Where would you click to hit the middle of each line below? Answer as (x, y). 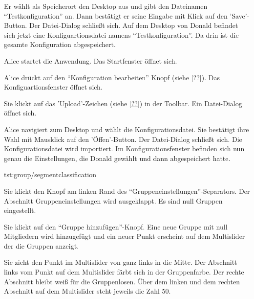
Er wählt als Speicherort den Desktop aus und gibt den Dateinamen (106, 6)
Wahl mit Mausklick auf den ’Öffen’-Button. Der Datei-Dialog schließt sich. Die (123, 139)
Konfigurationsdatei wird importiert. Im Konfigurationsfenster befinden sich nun (124, 149)
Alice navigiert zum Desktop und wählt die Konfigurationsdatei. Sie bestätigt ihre (127, 129)
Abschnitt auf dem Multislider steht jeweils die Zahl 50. (87, 291)
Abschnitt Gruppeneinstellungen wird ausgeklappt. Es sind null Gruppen (113, 200)
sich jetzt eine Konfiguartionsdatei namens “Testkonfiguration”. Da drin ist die (121, 34)
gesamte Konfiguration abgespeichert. (60, 44)
